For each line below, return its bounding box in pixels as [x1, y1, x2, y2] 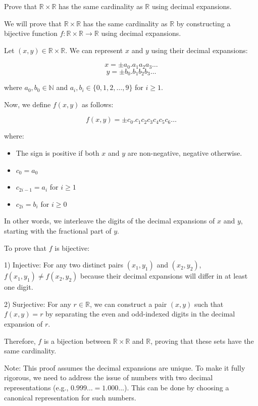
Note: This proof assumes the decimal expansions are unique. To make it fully [4, 362, 245, 373]
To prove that [4, 242, 47, 253]
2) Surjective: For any [4, 298, 71, 309]
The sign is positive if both [16, 148, 99, 158]
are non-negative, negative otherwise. [127, 148, 242, 158]
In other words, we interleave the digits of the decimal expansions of [4, 215, 215, 226]
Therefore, [4, 335, 36, 346]
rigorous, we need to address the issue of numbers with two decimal [4, 372, 213, 383]
